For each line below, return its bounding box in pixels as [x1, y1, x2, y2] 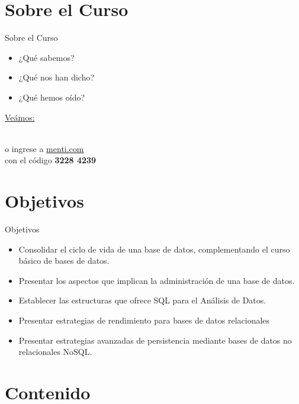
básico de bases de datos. [18, 254, 110, 267]
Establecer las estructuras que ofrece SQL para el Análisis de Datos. [18, 294, 266, 306]
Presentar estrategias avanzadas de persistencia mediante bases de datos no [18, 334, 292, 346]
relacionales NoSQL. [18, 345, 92, 358]
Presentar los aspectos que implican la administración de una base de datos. [18, 274, 295, 286]
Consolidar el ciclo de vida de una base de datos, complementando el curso [18, 243, 290, 255]
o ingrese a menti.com [5, 142, 84, 154]
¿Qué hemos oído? [18, 91, 85, 103]
